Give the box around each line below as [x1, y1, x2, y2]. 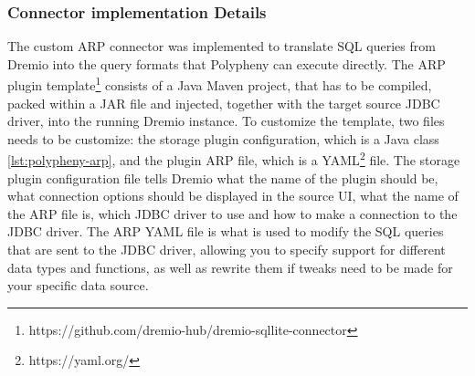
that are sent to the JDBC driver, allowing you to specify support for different [7, 240, 446, 259]
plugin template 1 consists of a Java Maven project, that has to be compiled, [7, 73, 432, 95]
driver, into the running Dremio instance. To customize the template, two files [7, 111, 445, 131]
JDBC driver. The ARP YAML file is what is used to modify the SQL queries [7, 222, 444, 241]
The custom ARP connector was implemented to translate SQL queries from [7, 37, 436, 56]
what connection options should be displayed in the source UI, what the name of [7, 186, 459, 205]
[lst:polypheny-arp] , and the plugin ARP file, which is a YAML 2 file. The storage [7, 148, 460, 170]
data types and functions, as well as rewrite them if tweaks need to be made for [7, 257, 453, 277]
